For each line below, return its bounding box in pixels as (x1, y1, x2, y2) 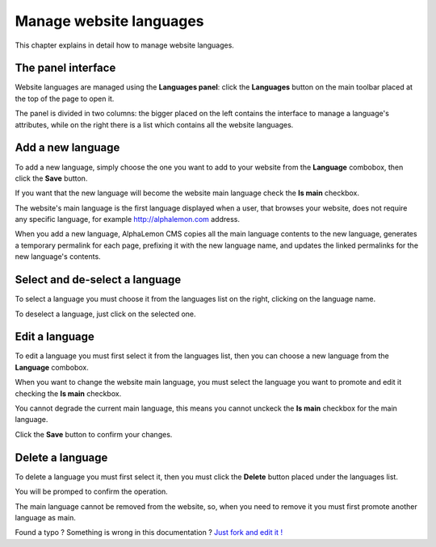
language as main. (15, 512, 76, 522)
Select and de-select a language (15, 273, 182, 286)
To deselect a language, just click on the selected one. (15, 309, 197, 319)
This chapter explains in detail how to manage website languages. (15, 40, 234, 50)
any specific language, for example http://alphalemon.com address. (15, 215, 241, 224)
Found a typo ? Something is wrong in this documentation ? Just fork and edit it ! (15, 528, 283, 537)
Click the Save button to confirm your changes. (15, 429, 173, 439)
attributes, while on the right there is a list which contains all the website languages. (15, 119, 294, 129)
